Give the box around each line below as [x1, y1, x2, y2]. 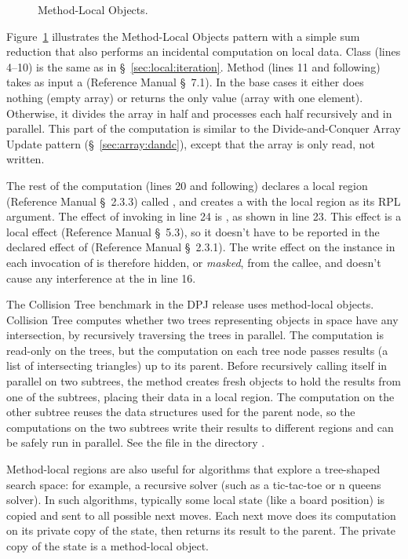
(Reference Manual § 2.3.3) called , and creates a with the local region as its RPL [6, 192, 401, 209]
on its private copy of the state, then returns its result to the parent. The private [6, 522, 396, 539]
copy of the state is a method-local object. [6, 538, 209, 554]
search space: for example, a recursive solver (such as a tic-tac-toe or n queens [6, 476, 381, 492]
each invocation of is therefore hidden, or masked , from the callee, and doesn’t [6, 254, 381, 270]
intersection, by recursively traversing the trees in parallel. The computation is [6, 327, 384, 343]
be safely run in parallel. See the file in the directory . [6, 434, 265, 451]
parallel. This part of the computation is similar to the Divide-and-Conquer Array [6, 120, 401, 137]
